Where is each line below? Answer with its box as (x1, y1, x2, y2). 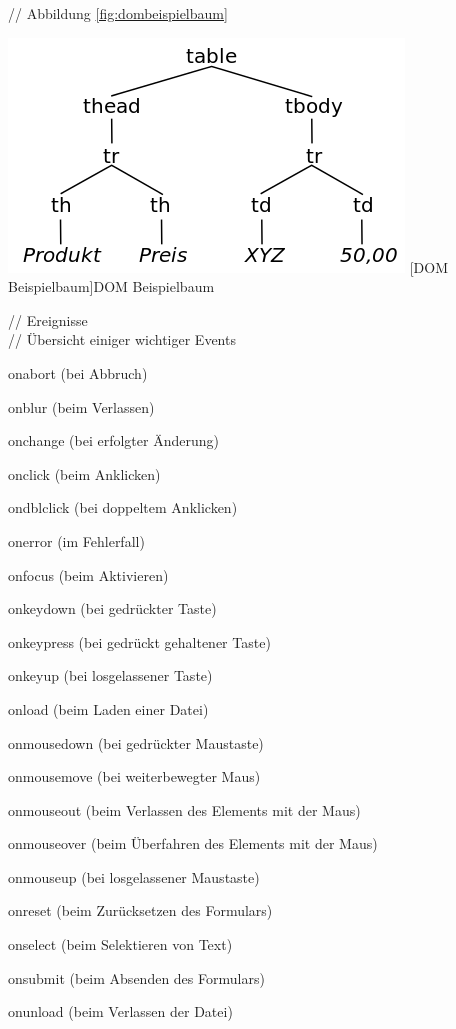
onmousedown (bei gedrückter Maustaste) (8, 732, 264, 753)
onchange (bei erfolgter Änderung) (8, 430, 219, 451)
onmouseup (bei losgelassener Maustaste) (8, 866, 260, 887)
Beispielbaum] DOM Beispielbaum (8, 276, 215, 297)
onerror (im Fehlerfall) (8, 530, 145, 551)
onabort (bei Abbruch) (8, 362, 148, 383)
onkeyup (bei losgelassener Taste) (8, 665, 213, 686)
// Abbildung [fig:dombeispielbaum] (8, 3, 228, 23)
